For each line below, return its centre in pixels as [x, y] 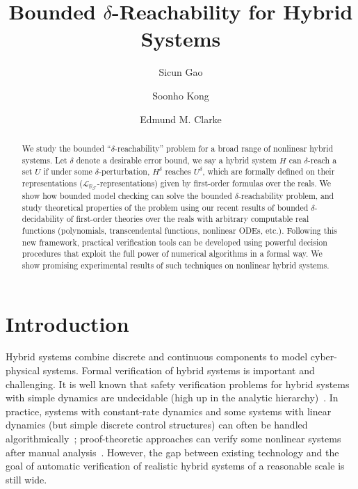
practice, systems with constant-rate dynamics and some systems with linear [169, 411]
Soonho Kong [181, 95]
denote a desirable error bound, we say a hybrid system [176, 160]
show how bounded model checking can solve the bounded [127, 195]
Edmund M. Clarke [181, 119]
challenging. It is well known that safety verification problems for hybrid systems [178, 384]
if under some [68, 171]
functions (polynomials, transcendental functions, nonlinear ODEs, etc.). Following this [179, 230]
